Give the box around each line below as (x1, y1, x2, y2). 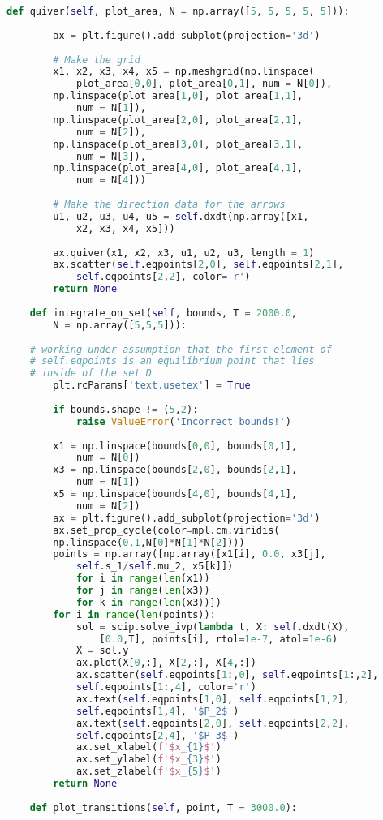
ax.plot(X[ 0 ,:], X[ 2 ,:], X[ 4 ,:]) (75, 657, 256, 669)
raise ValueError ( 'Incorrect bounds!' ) (75, 415, 291, 427)
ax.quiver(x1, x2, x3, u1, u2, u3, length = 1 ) (53, 247, 315, 259)
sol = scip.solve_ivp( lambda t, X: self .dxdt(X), (75, 620, 350, 633)
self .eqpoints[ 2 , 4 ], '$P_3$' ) (75, 729, 239, 741)
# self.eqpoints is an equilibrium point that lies (29, 355, 315, 367)
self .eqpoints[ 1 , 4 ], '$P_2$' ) (75, 705, 239, 717)
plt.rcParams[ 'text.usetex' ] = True (53, 380, 251, 392)
